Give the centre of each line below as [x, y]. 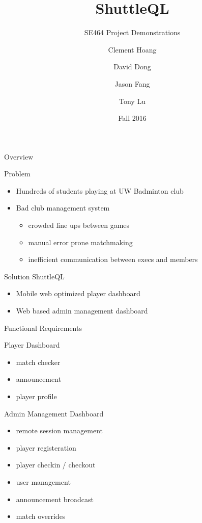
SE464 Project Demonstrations [132, 32]
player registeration [46, 447]
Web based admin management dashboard [82, 311]
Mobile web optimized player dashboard [78, 293]
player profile [36, 396]
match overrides [41, 516]
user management [43, 481]
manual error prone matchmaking [80, 242]
